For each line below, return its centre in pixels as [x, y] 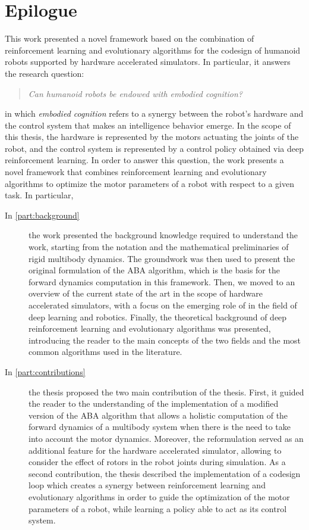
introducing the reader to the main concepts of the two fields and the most [165, 340]
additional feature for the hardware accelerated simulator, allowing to [155, 450]
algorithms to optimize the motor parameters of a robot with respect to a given [149, 183]
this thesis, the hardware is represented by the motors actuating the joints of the [152, 137]
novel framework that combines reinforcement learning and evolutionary [136, 172]
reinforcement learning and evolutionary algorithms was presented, [150, 328]
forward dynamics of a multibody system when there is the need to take [160, 427]
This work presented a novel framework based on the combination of [130, 38]
